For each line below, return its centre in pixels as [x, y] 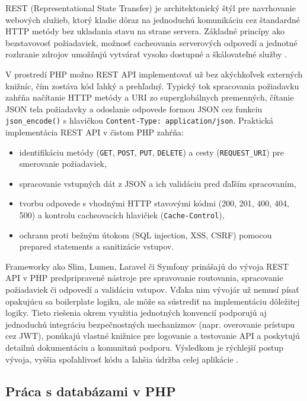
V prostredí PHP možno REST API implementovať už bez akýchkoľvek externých [154, 74]
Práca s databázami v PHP [91, 391]
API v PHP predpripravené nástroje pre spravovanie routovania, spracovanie [144, 278]
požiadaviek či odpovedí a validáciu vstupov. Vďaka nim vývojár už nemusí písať [152, 290]
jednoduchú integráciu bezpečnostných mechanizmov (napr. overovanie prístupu [150, 324]
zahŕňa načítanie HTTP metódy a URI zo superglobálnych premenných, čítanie [150, 97]
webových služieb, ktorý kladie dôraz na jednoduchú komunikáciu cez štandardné [153, 19]
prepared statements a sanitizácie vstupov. [97, 246]
